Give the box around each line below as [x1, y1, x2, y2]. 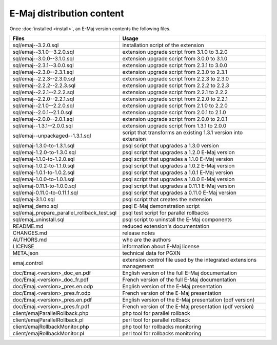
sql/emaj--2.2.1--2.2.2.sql [12, 89, 74, 96]
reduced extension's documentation [122, 223, 210, 230]
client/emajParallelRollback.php [12, 310, 89, 317]
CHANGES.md [12, 229, 47, 236]
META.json [12, 249, 38, 256]
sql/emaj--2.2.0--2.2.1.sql [12, 95, 74, 102]
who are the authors [122, 236, 171, 243]
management [122, 263, 154, 270]
